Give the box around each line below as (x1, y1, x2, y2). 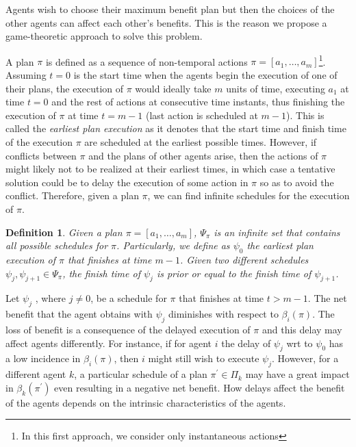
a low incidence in (5, 351, 81, 366)
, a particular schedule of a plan (74, 367, 207, 381)
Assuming (5, 68, 47, 82)
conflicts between (5, 148, 77, 162)
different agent (5, 367, 66, 381)
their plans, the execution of (5, 81, 124, 95)
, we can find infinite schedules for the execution (147, 188, 350, 203)
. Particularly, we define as (116, 238, 230, 253)
